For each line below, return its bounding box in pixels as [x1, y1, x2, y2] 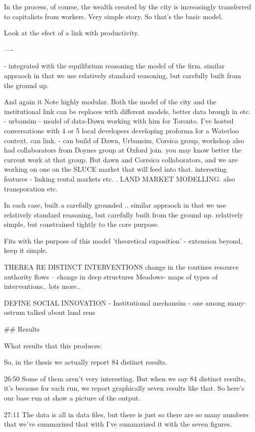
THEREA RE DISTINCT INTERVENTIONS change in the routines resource [4, 262, 239, 272]
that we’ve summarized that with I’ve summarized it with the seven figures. [4, 419, 232, 429]
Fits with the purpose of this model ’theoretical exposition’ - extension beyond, [4, 235, 243, 246]
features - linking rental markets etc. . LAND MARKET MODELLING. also [4, 173, 235, 184]
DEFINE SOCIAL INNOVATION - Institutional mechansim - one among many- [4, 297, 247, 308]
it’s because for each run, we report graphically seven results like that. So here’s [4, 383, 245, 393]
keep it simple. [4, 245, 48, 255]
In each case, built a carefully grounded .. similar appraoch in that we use [4, 200, 226, 210]
